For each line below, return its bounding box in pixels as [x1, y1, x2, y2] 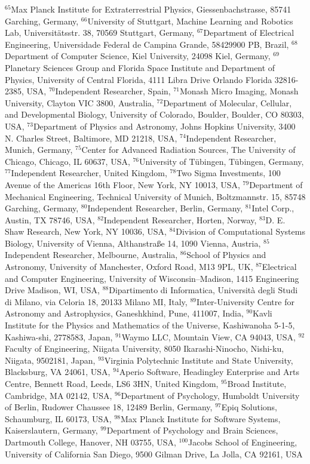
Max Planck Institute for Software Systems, [121, 412, 281, 425]
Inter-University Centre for [197, 295, 294, 308]
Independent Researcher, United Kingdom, [11, 167, 167, 179]
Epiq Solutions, [221, 401, 277, 413]
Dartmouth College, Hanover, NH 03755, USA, [5, 435, 176, 448]
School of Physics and [186, 248, 266, 261]
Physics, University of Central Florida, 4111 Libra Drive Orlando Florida [5, 73, 272, 85]
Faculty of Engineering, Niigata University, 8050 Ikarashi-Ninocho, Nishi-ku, [5, 342, 284, 355]
